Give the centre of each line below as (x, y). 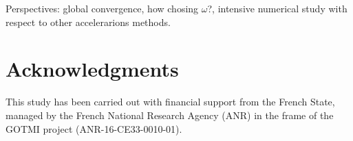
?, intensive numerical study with (277, 8)
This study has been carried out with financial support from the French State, (170, 102)
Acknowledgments (92, 69)
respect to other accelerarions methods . (88, 22)
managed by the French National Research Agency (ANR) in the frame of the (170, 115)
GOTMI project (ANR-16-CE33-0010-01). (94, 128)
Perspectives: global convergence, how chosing (102, 8)
